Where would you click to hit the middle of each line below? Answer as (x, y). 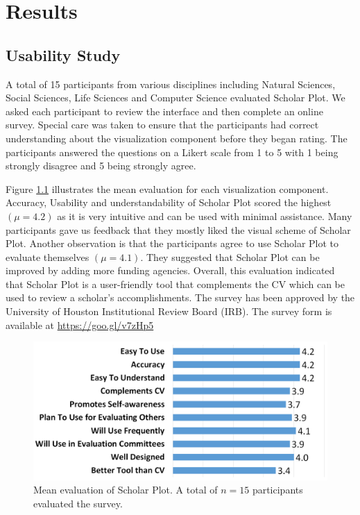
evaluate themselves (48, 256)
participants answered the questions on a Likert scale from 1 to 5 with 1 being (172, 152)
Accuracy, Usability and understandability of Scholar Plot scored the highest (169, 202)
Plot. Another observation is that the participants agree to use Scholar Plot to (172, 243)
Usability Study (63, 54)
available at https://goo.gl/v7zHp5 (80, 324)
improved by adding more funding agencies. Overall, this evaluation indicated (170, 270)
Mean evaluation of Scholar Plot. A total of (126, 490)
